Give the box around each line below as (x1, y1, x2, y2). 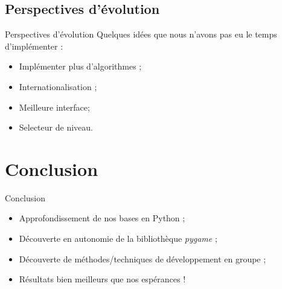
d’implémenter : (5, 39, 63, 52)
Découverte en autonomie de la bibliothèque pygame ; (19, 232, 217, 245)
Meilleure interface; (19, 100, 90, 113)
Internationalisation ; (19, 80, 97, 93)
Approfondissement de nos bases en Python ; (19, 212, 185, 224)
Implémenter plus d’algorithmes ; (19, 60, 142, 73)
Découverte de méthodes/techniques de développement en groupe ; (19, 252, 266, 265)
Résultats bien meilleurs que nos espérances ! (19, 273, 186, 285)
